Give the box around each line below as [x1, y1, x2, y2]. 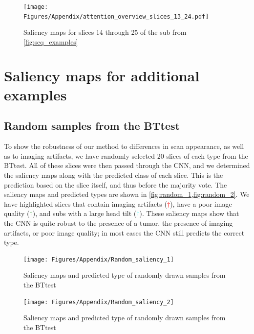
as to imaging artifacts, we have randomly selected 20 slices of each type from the [4, 150, 248, 161]
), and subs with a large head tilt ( [32, 208, 137, 218]
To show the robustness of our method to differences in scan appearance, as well [4, 141, 244, 151]
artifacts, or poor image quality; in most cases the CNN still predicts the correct [4, 227, 245, 238]
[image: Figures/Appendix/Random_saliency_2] [23, 298, 174, 306]
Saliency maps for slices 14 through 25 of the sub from [23, 27, 187, 37]
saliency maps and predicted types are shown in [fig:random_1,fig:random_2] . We [4, 189, 250, 199]
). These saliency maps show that [139, 208, 239, 218]
